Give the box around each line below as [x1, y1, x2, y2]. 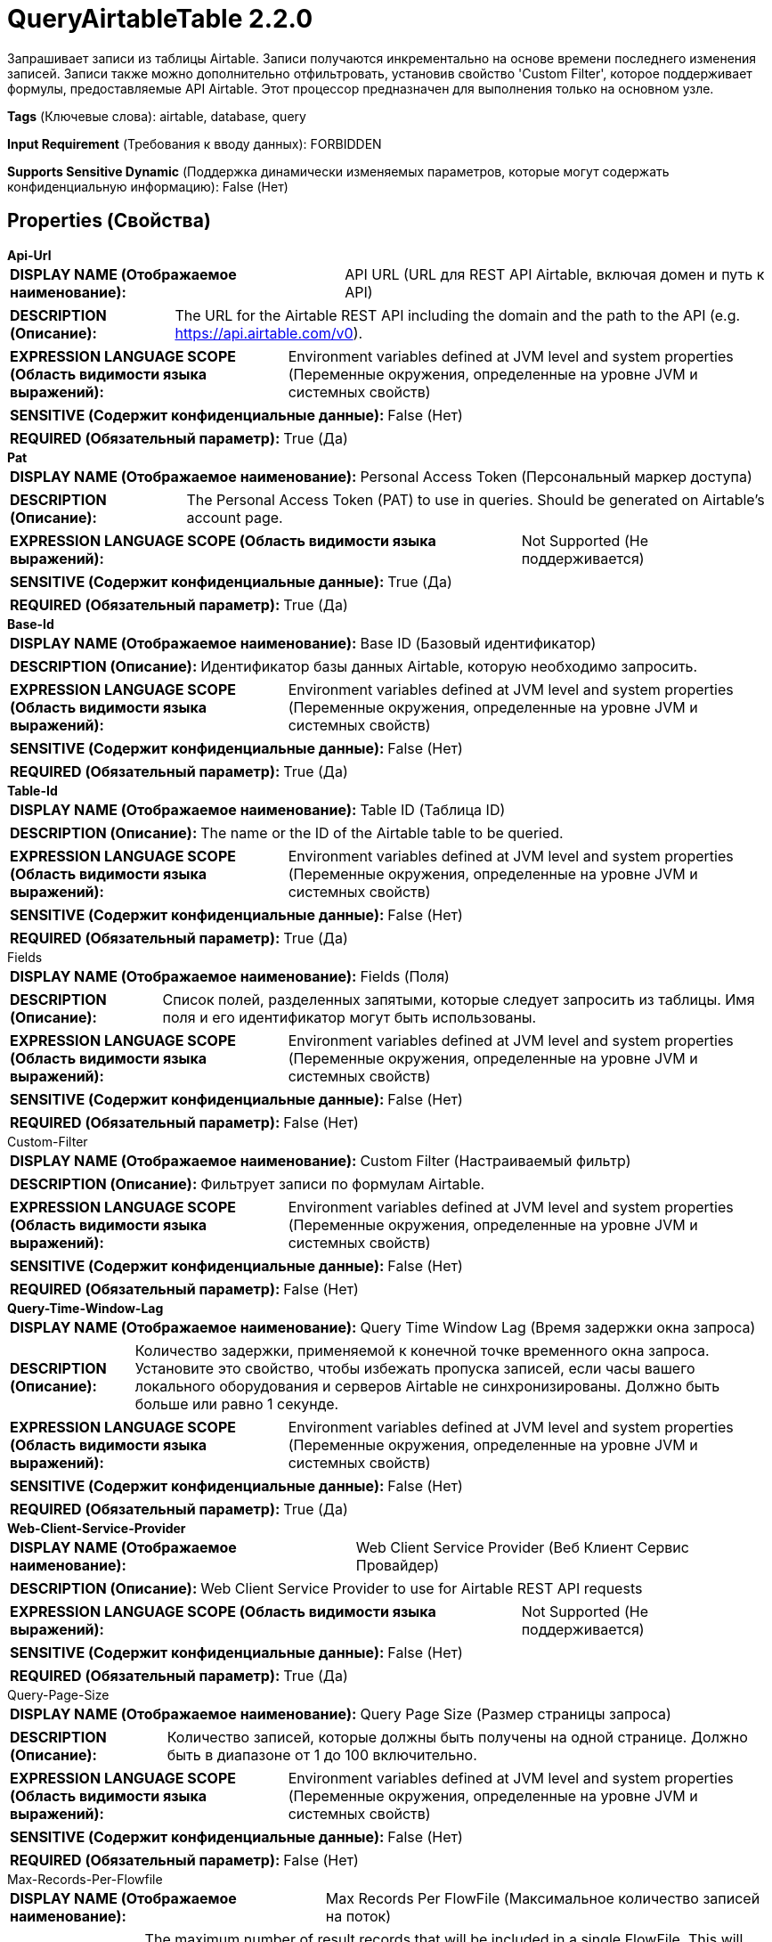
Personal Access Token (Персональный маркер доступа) [360, 467, 752, 485]
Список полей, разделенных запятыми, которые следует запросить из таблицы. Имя [162, 990, 755, 1008]
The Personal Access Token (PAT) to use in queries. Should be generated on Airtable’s [186, 490, 765, 509]
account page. [186, 508, 283, 526]
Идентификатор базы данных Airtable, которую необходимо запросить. [200, 657, 698, 675]
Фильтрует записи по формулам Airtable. [200, 1174, 485, 1193]
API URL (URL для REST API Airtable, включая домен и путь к [345, 265, 765, 283]
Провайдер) [355, 1555, 440, 1574]
